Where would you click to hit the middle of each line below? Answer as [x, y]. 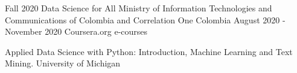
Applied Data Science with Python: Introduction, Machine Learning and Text [149, 51]
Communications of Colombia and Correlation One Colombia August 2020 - [145, 19]
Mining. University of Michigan [63, 63]
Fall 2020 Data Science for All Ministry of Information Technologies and [139, 8]
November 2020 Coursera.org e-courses [76, 31]
